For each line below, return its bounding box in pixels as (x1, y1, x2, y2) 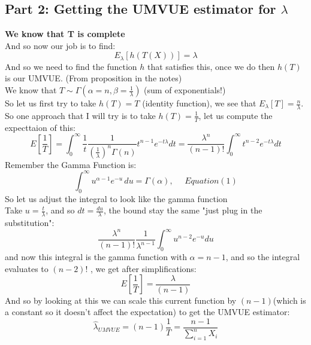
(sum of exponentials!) (144, 84, 226, 96)
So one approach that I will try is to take (5, 109, 156, 121)
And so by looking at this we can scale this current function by (5, 294, 237, 306)
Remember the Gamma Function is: (5, 158, 137, 170)
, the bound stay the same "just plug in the (103, 204, 262, 216)
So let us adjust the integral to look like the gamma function (5, 192, 228, 204)
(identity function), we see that (142, 97, 256, 109)
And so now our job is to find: (5, 39, 116, 51)
